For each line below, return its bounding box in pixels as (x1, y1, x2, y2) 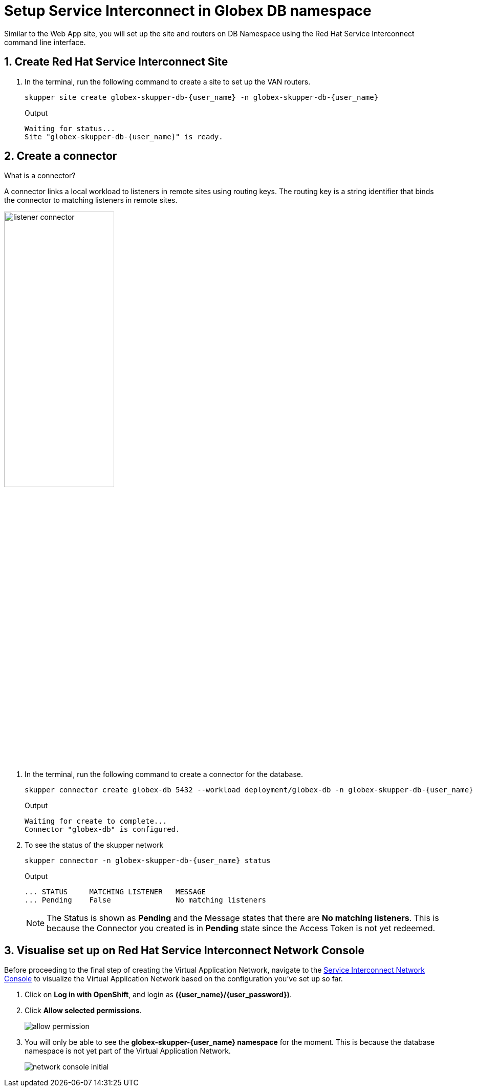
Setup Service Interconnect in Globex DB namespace (4, 2, 372, 19)
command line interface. (4, 37, 86, 47)
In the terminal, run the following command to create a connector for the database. (25, 770, 303, 779)
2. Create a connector (4, 150, 117, 163)
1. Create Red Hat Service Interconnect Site (4, 55, 228, 69)
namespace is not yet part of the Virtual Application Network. (25, 1046, 231, 1056)
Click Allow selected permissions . (25, 1006, 142, 1015)
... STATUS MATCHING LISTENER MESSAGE (25, 888, 206, 896)
